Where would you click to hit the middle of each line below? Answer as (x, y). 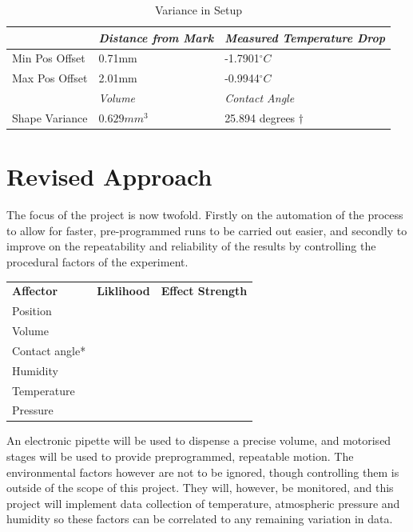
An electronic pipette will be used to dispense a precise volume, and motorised (199, 440)
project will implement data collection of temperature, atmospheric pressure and (203, 503)
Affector (35, 291)
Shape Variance (50, 117)
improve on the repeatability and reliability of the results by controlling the (191, 246)
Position (32, 311)
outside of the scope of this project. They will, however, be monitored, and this (200, 488)
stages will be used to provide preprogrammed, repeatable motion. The (180, 456)
